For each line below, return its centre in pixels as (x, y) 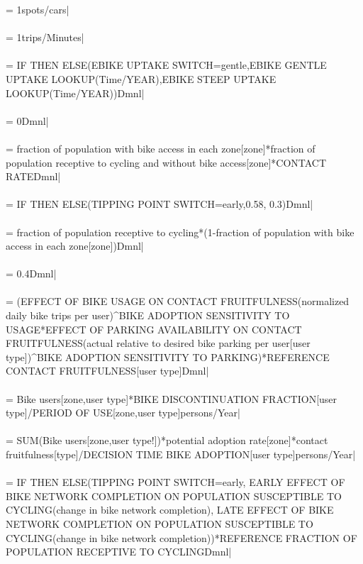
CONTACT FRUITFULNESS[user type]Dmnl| (107, 371)
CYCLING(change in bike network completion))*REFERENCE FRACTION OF (181, 537)
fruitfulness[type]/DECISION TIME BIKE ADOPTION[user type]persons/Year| (181, 454)
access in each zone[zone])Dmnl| (75, 246)
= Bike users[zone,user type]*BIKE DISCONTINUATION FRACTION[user (172, 398)
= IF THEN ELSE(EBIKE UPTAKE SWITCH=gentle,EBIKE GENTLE (166, 65)
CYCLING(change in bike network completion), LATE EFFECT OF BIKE (170, 510)
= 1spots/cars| (38, 9)
